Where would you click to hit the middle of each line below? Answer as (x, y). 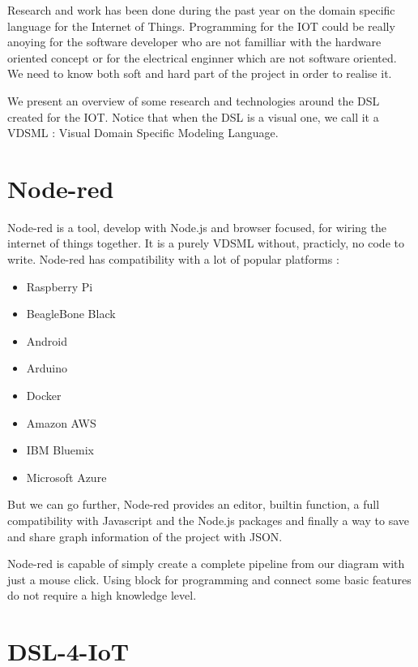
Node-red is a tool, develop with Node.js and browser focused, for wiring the (197, 227)
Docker (44, 396)
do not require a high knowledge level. (102, 595)
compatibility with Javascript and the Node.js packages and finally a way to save (208, 520)
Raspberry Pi (60, 286)
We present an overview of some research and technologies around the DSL (194, 100)
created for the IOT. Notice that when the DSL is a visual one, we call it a (193, 116)
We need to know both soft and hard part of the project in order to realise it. (200, 73)
